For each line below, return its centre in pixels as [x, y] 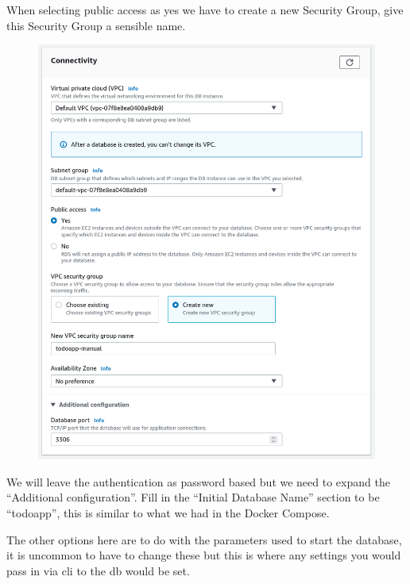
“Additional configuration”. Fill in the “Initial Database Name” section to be [193, 497]
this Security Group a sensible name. [96, 25]
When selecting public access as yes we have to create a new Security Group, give [205, 10]
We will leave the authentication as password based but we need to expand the [198, 481]
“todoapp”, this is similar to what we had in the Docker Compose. [168, 513]
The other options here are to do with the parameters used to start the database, [204, 539]
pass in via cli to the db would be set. [98, 570]
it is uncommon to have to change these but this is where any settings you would [204, 555]
